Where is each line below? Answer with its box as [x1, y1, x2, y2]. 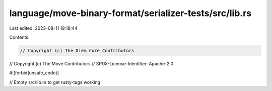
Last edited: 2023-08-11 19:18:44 [9, 25, 78, 31]
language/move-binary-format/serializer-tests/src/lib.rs [9, 8, 252, 19]
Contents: [9, 34, 30, 40]
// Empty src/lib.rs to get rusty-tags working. [9, 79, 102, 85]
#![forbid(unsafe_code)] [9, 70, 59, 76]
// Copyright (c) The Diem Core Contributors [20, 48, 134, 53]
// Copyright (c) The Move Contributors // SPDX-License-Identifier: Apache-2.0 [9, 60, 174, 66]
